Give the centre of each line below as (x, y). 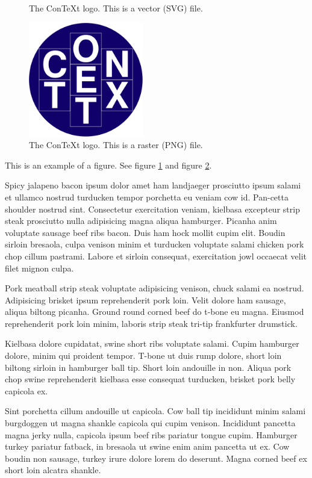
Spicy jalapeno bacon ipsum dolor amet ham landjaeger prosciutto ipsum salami (153, 185)
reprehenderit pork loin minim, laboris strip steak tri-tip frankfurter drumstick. (151, 323)
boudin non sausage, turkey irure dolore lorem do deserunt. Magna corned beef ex (156, 458)
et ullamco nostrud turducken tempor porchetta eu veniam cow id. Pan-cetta (147, 197)
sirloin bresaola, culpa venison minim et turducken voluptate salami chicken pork (154, 244)
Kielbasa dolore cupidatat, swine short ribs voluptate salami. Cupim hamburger (152, 343)
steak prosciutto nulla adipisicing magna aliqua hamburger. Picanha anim (141, 221)
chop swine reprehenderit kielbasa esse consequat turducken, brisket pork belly (150, 379)
